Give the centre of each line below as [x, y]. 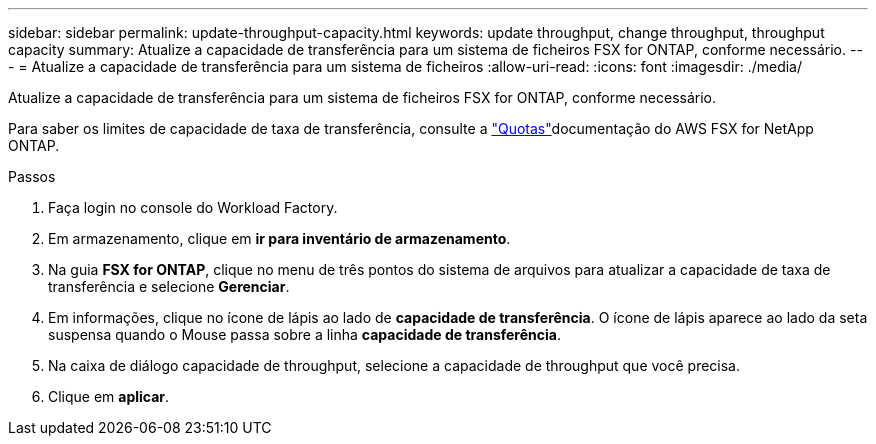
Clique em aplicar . [109, 396]
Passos [32, 176]
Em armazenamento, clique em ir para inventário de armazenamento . [279, 238]
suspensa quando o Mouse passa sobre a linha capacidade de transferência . [304, 334]
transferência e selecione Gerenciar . [169, 286]
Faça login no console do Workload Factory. [193, 207]
